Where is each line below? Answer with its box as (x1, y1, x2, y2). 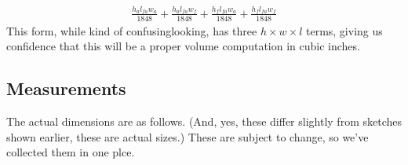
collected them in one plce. (6, 144, 135, 160)
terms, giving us (305, 22, 383, 38)
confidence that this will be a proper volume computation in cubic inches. (6, 38, 360, 54)
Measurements (6, 76, 126, 101)
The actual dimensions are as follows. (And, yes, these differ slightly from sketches (6, 112, 402, 129)
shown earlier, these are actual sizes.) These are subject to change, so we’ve (6, 128, 369, 145)
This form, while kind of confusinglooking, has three (6, 22, 257, 38)
